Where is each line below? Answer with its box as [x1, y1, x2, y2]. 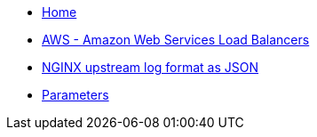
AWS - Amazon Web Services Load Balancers [42, 32, 310, 47]
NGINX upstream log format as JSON [42, 60, 259, 75]
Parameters [42, 87, 109, 102]
